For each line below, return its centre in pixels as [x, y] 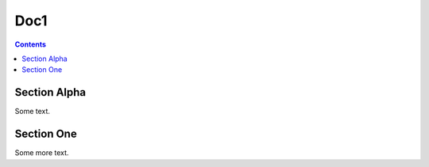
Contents [31, 44]
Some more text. [42, 153]
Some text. [33, 112]
